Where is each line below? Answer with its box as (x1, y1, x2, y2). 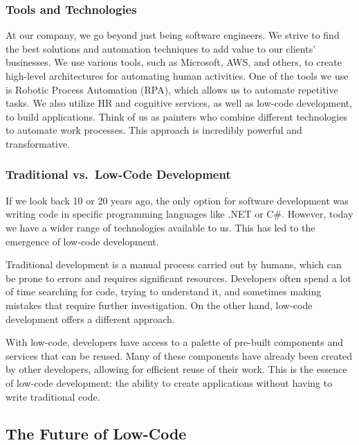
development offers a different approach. (6, 311, 175, 326)
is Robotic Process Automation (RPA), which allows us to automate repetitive (6, 82, 338, 96)
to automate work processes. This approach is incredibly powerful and (6, 123, 302, 137)
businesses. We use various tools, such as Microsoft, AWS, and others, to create (6, 55, 342, 69)
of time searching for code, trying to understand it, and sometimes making (6, 284, 322, 299)
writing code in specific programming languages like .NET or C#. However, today (6, 207, 353, 221)
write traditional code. (6, 389, 100, 403)
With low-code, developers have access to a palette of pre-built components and (6, 335, 344, 349)
